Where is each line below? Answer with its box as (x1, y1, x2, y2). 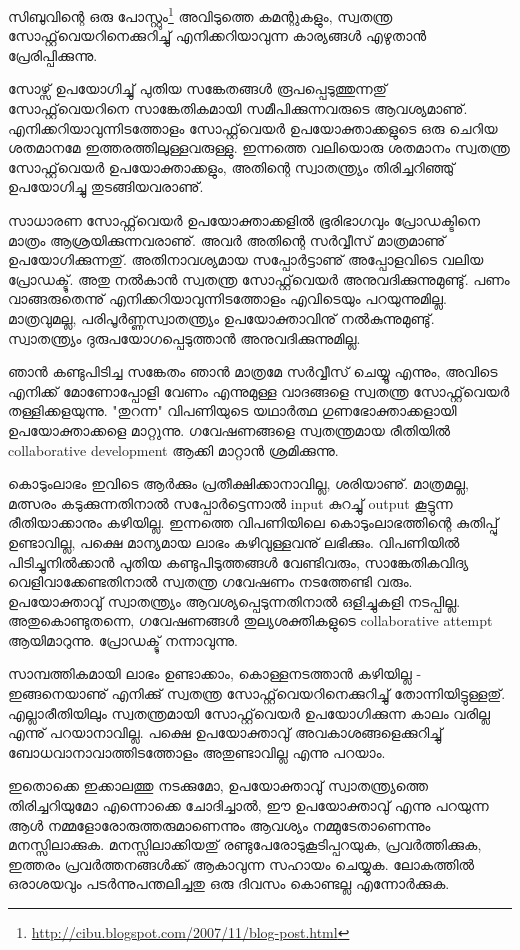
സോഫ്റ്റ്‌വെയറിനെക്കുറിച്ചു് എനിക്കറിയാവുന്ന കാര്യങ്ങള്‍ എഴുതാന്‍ (8, 25, 427, 46)
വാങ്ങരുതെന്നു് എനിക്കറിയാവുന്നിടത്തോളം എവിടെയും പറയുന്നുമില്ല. (8, 288, 447, 309)
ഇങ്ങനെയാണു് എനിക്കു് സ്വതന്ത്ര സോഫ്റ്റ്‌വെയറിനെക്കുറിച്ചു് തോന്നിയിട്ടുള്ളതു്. (8, 683, 506, 704)
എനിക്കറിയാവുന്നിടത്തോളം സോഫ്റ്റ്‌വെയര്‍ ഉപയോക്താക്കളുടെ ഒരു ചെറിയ (8, 117, 498, 138)
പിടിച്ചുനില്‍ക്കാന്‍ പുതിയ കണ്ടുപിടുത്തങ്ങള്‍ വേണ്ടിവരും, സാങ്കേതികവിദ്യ (8, 551, 469, 572)
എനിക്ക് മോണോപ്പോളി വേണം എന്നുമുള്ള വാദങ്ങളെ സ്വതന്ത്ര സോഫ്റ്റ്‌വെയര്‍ (8, 380, 510, 401)
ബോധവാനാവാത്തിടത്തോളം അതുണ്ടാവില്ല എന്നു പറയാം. (8, 741, 386, 762)
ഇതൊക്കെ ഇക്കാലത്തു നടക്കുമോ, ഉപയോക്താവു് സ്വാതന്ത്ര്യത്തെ (8, 775, 428, 796)
